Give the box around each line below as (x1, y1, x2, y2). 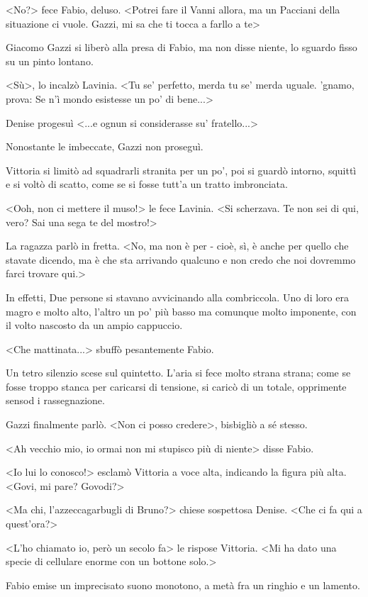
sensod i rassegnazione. (6, 393, 105, 408)
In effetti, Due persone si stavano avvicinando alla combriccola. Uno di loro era (6, 289, 349, 304)
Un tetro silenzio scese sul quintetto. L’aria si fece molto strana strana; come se (6, 365, 351, 380)
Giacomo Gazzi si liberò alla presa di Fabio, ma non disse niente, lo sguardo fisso (6, 40, 357, 55)
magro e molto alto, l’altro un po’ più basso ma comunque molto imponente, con (6, 303, 357, 318)
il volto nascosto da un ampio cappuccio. (6, 318, 183, 333)
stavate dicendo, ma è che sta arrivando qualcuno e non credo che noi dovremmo (6, 252, 356, 267)
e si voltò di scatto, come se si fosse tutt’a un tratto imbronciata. (6, 177, 288, 191)
